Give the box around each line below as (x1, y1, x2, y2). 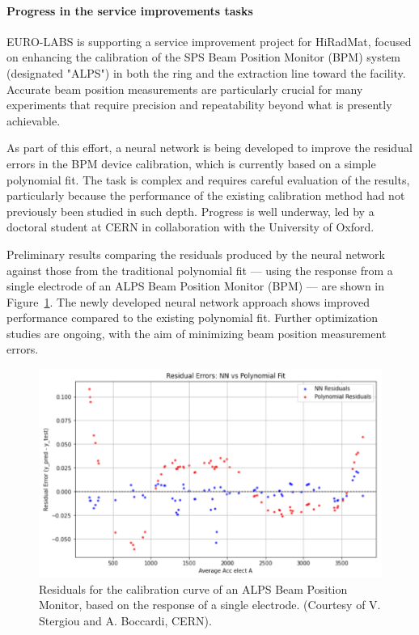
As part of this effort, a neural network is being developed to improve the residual (6, 139, 413, 156)
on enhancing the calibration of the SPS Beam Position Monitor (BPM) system (6, 49, 401, 66)
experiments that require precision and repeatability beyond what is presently (6, 96, 392, 113)
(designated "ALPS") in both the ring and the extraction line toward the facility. (6, 64, 406, 81)
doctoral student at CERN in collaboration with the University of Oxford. (6, 218, 375, 235)
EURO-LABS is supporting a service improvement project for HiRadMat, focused (6, 32, 412, 49)
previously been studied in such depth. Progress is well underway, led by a (6, 202, 375, 219)
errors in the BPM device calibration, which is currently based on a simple (6, 155, 376, 171)
